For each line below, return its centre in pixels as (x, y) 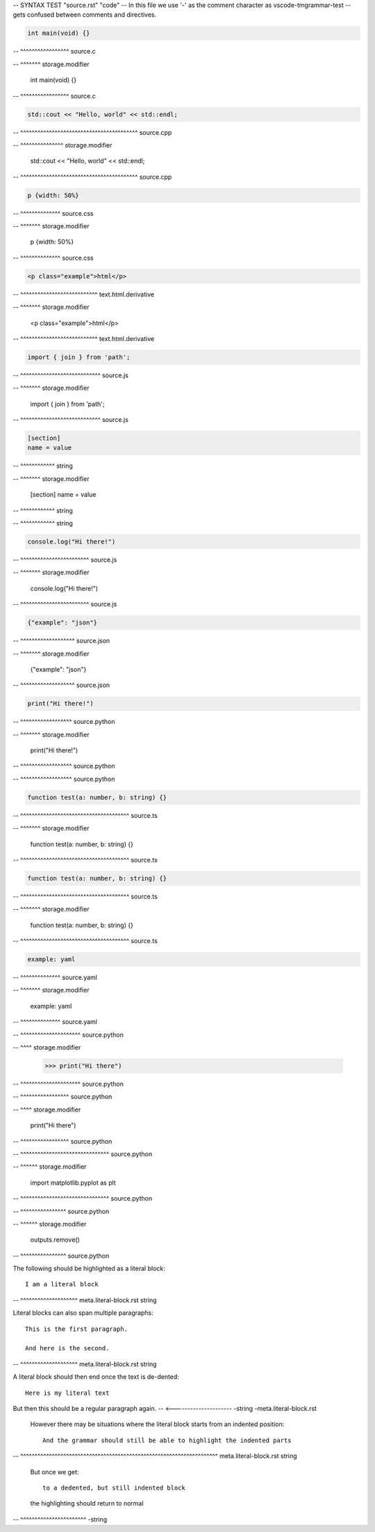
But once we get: (55, 1471)
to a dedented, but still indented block (114, 1487)
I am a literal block (62, 1285)
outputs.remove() (55, 1240)
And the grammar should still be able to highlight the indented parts (167, 1440)
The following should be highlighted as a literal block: (89, 1269)
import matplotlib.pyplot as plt (73, 1183)
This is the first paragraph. (77, 1329)
